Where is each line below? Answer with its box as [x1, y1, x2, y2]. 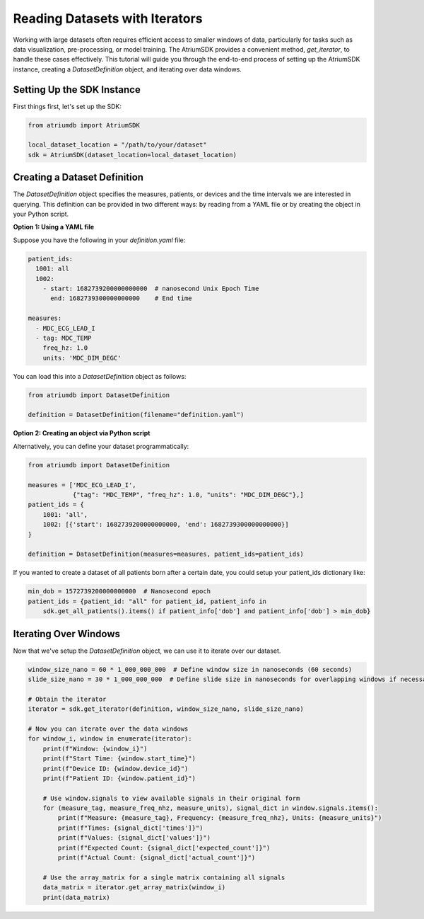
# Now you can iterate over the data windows [28, 724, 189, 733]
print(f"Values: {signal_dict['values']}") [57, 834, 211, 842]
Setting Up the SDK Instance [13, 84, 141, 96]
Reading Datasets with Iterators [13, 11, 203, 26]
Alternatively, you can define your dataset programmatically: [13, 442, 189, 450]
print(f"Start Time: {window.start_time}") [42, 755, 196, 763]
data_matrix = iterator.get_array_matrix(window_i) [42, 884, 226, 891]
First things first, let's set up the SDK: [13, 102, 122, 110]
